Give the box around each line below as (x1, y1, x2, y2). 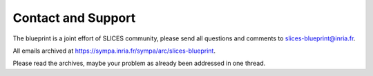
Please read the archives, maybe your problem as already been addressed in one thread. (12, 59, 266, 68)
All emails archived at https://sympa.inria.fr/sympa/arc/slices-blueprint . (12, 47, 216, 55)
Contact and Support (12, 10, 136, 25)
